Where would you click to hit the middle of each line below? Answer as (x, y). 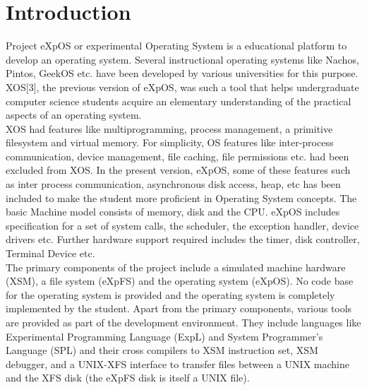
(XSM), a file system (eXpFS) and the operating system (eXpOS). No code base (180, 281)
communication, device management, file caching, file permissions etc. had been (178, 156)
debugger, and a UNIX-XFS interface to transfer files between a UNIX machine (178, 364)
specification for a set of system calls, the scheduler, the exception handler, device (182, 225)
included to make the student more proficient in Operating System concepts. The (181, 197)
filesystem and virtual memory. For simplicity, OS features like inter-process (170, 142)
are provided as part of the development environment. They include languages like (183, 322)
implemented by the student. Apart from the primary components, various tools (179, 308)
